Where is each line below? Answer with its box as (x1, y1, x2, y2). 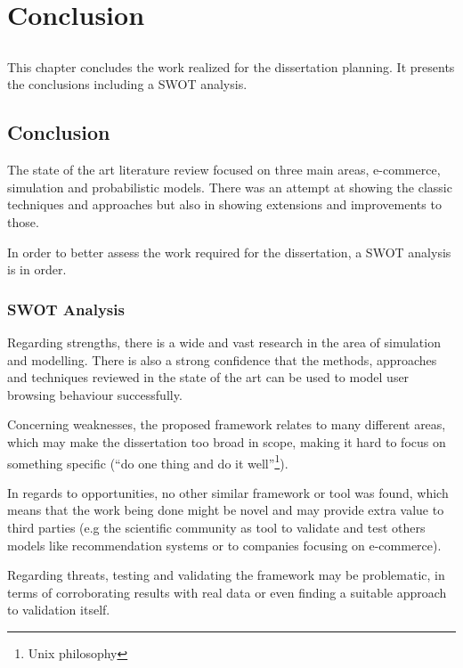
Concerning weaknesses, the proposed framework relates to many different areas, (7, 415, 446, 434)
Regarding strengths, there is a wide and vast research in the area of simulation (7, 332, 441, 351)
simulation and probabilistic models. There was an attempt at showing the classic (7, 177, 452, 196)
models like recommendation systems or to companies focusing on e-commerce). (7, 535, 442, 554)
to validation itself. (7, 600, 110, 619)
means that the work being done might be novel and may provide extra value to (7, 501, 444, 519)
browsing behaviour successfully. (7, 385, 183, 403)
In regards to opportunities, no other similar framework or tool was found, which (7, 483, 449, 501)
